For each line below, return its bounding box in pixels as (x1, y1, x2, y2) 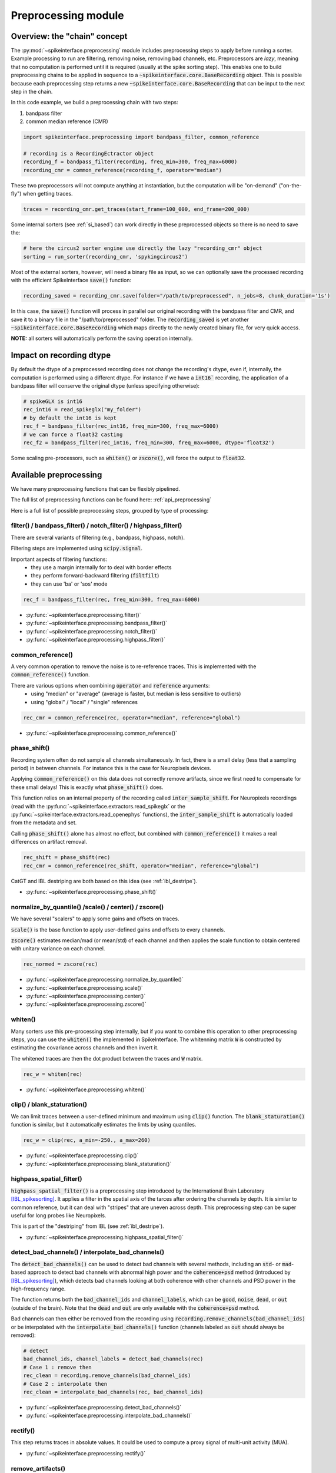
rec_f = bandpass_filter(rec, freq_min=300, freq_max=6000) (23, 596, 201, 603)
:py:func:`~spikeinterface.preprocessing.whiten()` (25, 1086, 147, 1093)
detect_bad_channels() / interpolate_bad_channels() (11, 1248, 165, 1256)
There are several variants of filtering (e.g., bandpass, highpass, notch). (11, 534, 185, 541)
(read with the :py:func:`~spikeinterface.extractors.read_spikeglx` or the (11, 802, 185, 810)
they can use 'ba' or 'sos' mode (31, 580, 108, 587)
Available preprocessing (11, 470, 102, 480)
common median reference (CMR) (25, 118, 108, 125)
